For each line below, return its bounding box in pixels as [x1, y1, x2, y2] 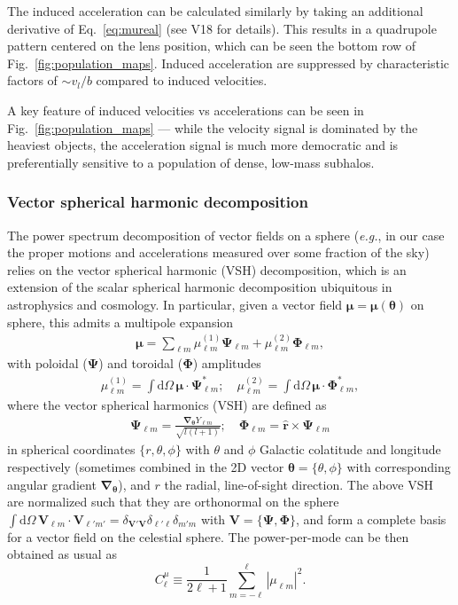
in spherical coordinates [7, 440, 136, 459]
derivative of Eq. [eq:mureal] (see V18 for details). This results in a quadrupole [7, 19, 437, 37]
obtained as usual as [7, 545, 117, 563]
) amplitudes [192, 354, 261, 373]
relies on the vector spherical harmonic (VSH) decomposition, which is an [7, 260, 407, 279]
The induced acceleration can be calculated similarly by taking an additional [7, 2, 423, 20]
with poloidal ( [7, 354, 88, 373]
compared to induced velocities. [96, 71, 268, 90]
